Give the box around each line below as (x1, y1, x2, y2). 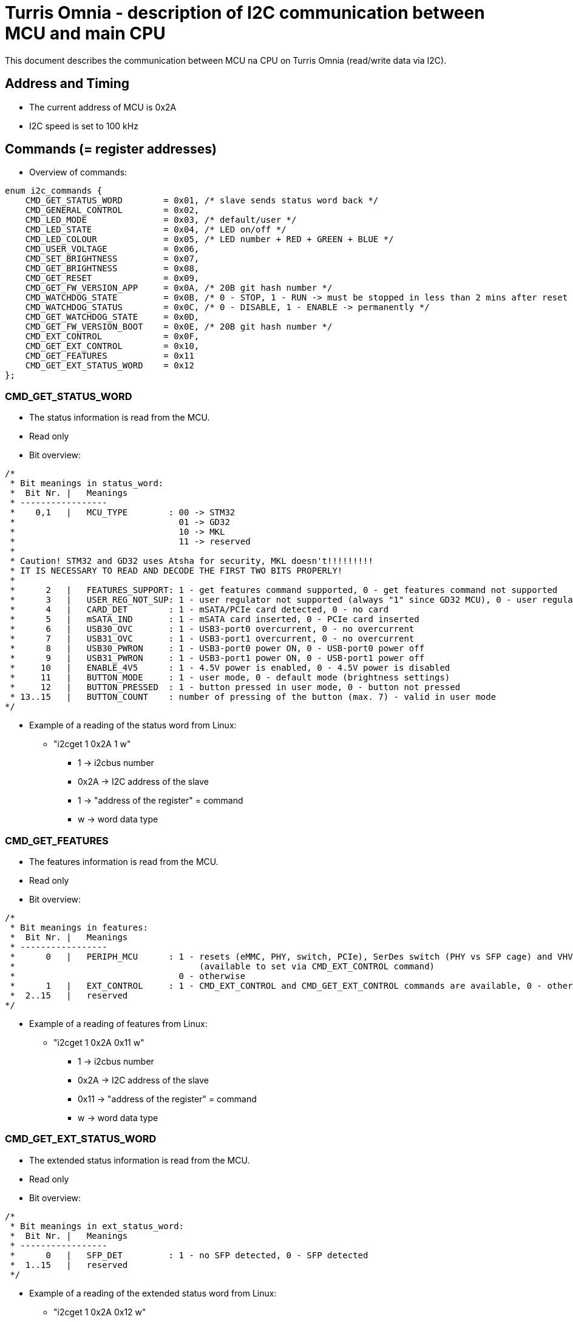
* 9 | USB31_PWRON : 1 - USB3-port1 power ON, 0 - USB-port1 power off (10, 653, 425, 663)
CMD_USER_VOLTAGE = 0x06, (25, 244, 200, 254)
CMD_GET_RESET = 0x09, (25, 273, 200, 283)
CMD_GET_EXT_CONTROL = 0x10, (25, 341, 200, 351)
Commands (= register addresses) (5, 141, 217, 157)
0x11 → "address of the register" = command (78, 1093, 257, 1104)
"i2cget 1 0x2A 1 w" (53, 739, 131, 750)
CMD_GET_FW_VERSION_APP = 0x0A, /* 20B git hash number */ (25, 283, 333, 293)
